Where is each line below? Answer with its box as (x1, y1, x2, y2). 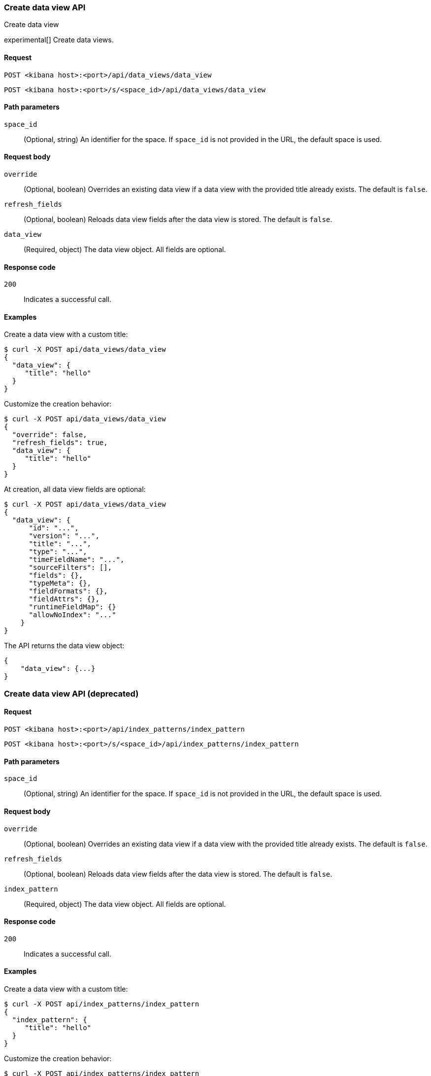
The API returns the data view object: (4, 641, 125, 650)
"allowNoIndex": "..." (29, 611, 116, 619)
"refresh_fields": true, (12, 439, 108, 447)
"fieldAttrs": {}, (29, 595, 99, 603)
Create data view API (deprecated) (4, 688, 139, 699)
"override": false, (12, 431, 87, 439)
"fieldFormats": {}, (29, 587, 108, 595)
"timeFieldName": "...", (29, 556, 125, 564)
